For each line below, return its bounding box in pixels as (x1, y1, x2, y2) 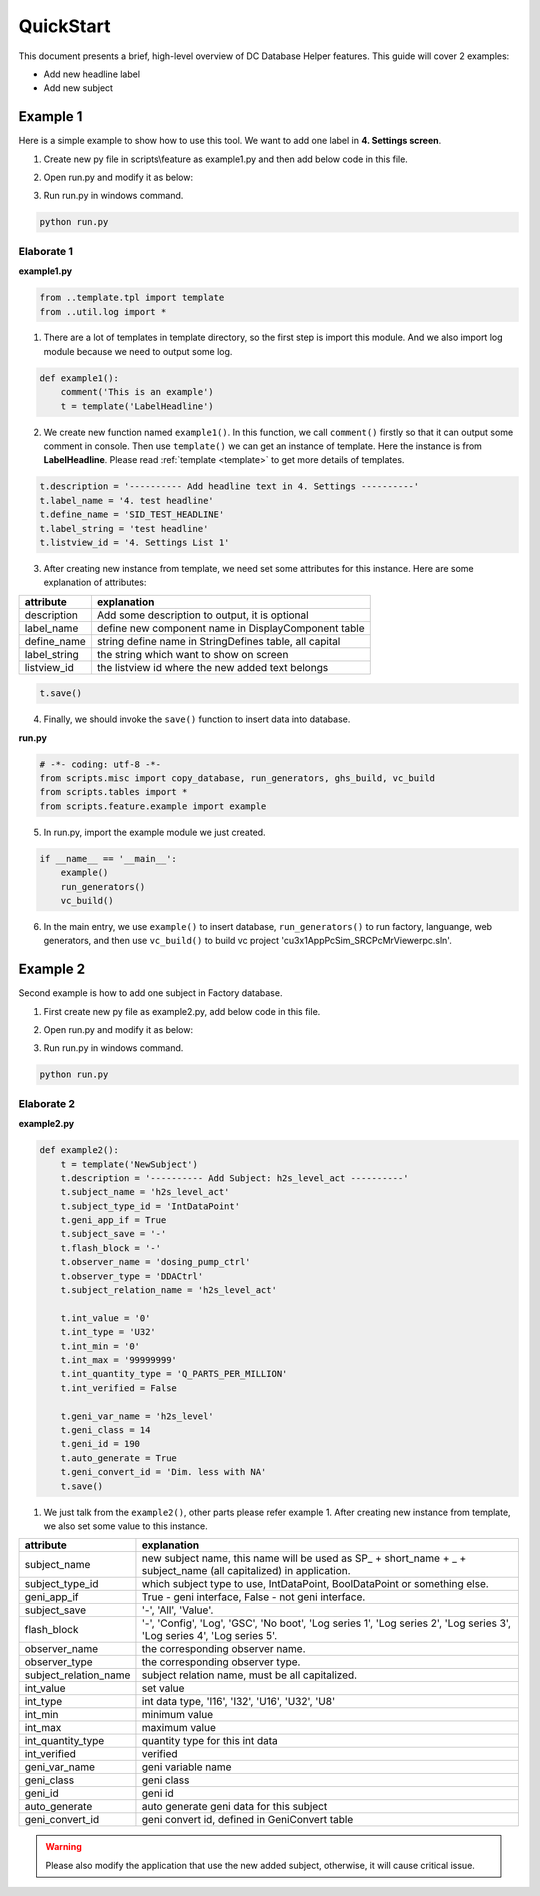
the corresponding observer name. (141, 1642, 306, 1656)
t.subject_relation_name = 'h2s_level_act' (60, 1285, 277, 1296)
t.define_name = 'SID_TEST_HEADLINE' (39, 509, 225, 520)
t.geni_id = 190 (60, 1438, 140, 1450)
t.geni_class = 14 (60, 1424, 151, 1435)
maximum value (141, 1721, 217, 1735)
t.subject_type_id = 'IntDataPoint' (60, 1200, 240, 1212)
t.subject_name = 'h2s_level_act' (60, 1186, 230, 1198)
